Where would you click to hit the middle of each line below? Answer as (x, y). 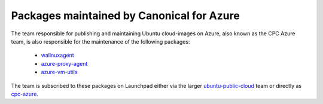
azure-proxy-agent (64, 63)
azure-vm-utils (59, 72)
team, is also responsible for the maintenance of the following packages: (100, 41)
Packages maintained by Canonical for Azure (126, 16)
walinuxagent (57, 55)
